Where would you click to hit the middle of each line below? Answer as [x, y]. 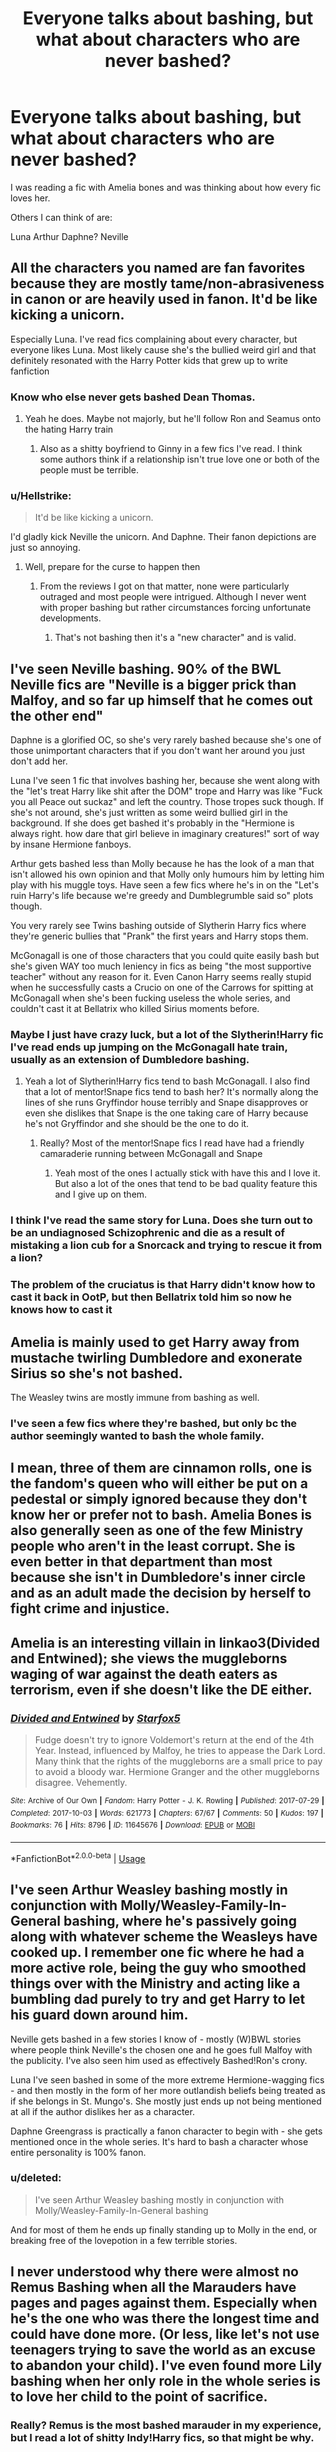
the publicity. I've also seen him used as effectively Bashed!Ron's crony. [159, 2060]
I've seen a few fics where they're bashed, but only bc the [154, 1424]
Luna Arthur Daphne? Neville [69, 236]
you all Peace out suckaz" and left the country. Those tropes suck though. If [167, 802]
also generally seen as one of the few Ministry [157, 1530]
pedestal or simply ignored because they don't [159, 1499]
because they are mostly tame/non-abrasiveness [167, 283]
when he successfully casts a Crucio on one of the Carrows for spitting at [162, 988]
